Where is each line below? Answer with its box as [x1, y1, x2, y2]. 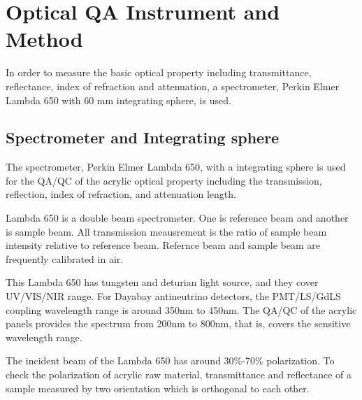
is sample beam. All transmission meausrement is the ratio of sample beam [6, 224, 327, 238]
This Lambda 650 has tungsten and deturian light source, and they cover [6, 275, 319, 290]
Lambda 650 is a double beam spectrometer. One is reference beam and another [6, 210, 349, 225]
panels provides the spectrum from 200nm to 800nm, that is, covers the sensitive [6, 316, 351, 331]
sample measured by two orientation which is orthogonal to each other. [6, 380, 310, 395]
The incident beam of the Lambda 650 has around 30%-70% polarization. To [6, 353, 335, 368]
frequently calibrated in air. [6, 251, 124, 266]
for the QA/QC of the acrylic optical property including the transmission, [6, 173, 322, 187]
